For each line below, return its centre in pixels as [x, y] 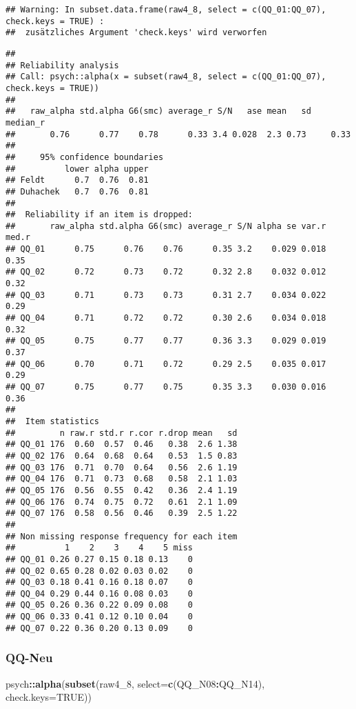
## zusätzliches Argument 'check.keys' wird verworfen [136, 33]
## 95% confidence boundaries [85, 157]
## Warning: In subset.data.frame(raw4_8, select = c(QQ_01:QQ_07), [166, 10]
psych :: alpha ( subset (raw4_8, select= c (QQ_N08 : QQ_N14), [135, 683]
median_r [25, 122]
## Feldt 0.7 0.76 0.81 [77, 180]
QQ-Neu [29, 658]
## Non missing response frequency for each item [122, 536]
